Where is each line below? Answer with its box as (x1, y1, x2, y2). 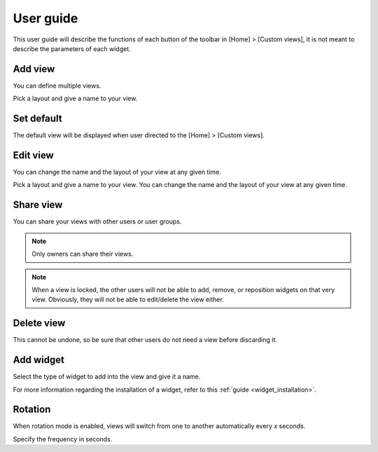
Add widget (13, 354, 64, 366)
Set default (13, 113, 62, 125)
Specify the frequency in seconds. (13, 434, 113, 443)
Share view (13, 199, 63, 211)
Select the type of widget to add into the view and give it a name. (13, 372, 201, 381)
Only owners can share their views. (31, 249, 134, 259)
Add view (13, 63, 55, 75)
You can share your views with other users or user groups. (13, 217, 182, 226)
